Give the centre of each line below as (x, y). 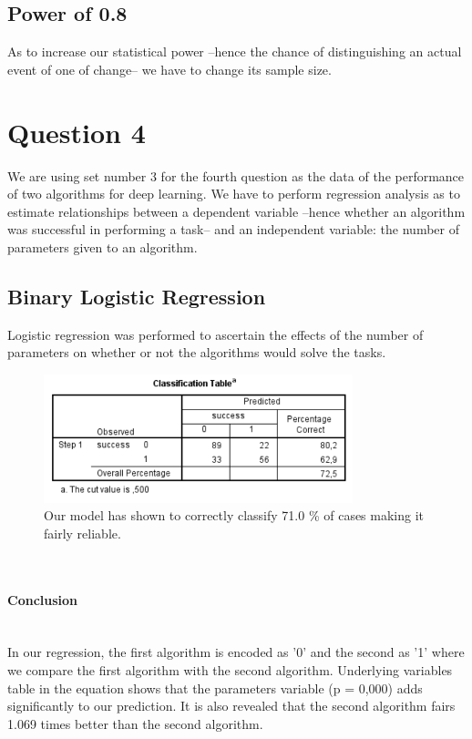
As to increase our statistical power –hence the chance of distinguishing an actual (235, 51)
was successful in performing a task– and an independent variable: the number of (234, 229)
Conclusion (43, 599)
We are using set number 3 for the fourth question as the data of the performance (236, 175)
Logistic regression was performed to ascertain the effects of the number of (215, 334)
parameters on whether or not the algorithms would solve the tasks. (197, 352)
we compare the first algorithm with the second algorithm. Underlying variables (230, 669)
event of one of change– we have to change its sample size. (169, 69)
